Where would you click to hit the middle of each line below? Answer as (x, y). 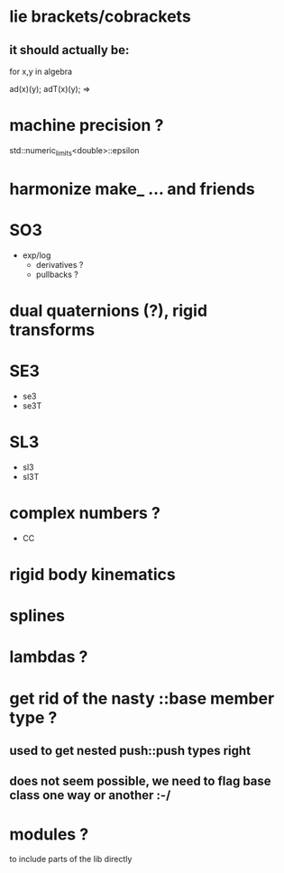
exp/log (37, 255)
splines (37, 616)
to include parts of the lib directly (71, 859)
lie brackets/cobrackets (100, 17)
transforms (52, 330)
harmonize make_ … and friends (132, 189)
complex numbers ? (85, 514)
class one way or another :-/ (90, 795)
